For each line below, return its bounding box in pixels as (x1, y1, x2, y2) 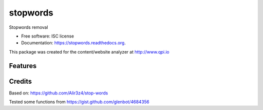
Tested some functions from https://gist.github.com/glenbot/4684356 (9, 99, 150, 105)
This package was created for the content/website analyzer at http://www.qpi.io (9, 49, 170, 55)
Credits (9, 77, 32, 85)
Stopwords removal (9, 24, 48, 30)
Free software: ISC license (21, 33, 74, 39)
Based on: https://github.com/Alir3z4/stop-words (9, 90, 108, 96)
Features (9, 61, 37, 70)
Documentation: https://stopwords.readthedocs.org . (21, 40, 126, 46)
